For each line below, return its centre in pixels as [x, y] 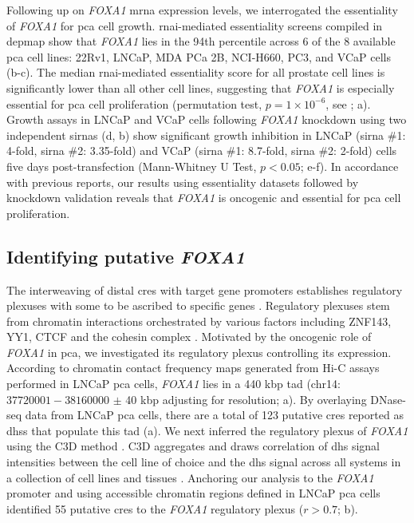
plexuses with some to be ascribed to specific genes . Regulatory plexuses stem [198, 305]
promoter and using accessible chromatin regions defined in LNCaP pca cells [193, 493]
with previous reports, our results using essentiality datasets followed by [183, 182]
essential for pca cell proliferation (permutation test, [134, 103]
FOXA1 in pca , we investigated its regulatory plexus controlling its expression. [199, 352]
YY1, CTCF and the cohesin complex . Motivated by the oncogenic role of [189, 337]
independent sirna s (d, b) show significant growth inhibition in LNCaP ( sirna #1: [206, 135]
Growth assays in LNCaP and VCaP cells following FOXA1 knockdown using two [207, 119]
